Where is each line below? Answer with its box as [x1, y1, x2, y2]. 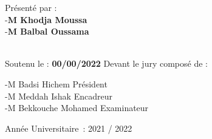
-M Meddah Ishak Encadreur [5, 89, 112, 102]
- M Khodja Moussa [5, 13, 87, 25]
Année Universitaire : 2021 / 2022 [5, 121, 132, 134]
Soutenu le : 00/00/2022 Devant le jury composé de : [5, 57, 208, 70]
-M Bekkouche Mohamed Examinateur [5, 101, 149, 114]
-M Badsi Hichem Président [5, 77, 108, 90]
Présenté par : [5, 1, 57, 13]
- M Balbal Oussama [5, 25, 89, 38]
